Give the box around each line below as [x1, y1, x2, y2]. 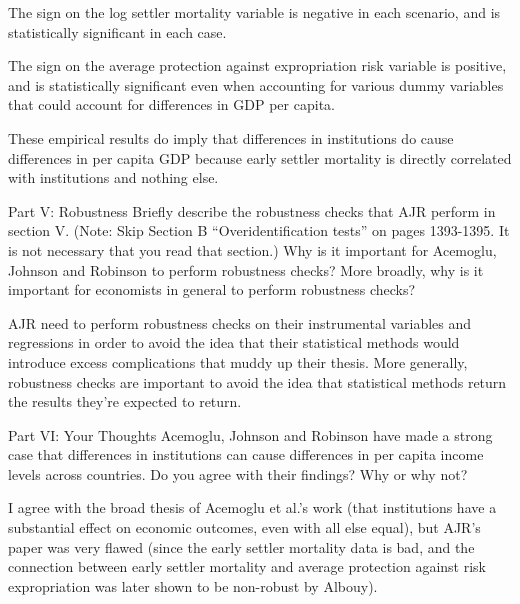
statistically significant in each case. [8, 21, 227, 42]
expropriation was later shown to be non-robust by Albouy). [8, 575, 378, 596]
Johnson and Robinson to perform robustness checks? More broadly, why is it [8, 259, 484, 280]
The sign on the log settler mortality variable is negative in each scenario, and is [8, 2, 501, 22]
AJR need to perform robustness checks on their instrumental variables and [8, 312, 472, 333]
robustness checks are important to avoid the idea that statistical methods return [8, 371, 507, 392]
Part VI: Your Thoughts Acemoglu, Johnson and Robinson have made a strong [8, 424, 493, 445]
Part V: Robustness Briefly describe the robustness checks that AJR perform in [8, 200, 496, 221]
